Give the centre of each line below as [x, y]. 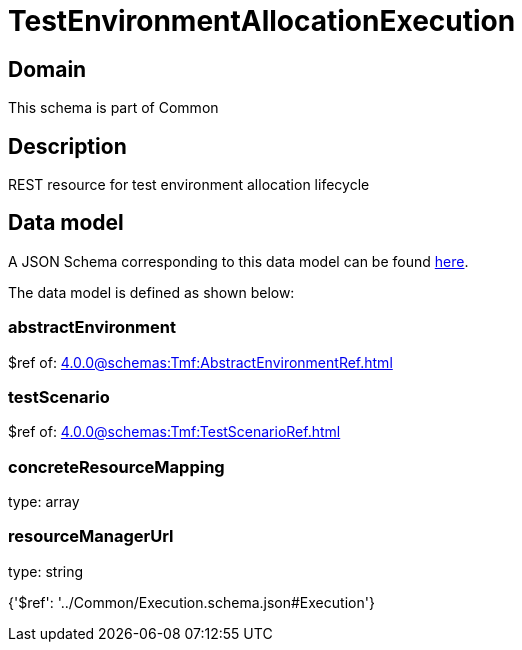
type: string [46, 571]
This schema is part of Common [113, 108]
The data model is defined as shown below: [151, 292]
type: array [44, 502]
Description [67, 146]
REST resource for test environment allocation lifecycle [189, 185]
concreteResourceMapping [116, 466]
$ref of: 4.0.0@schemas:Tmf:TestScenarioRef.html [174, 432]
